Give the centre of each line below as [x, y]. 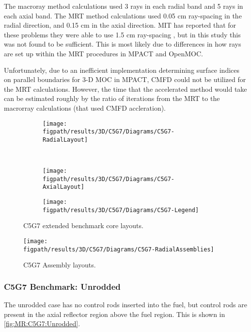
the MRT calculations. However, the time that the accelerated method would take [125, 89]
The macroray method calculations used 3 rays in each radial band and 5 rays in [124, 6]
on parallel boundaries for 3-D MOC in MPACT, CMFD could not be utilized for [125, 79]
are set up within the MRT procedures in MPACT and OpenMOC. [103, 53]
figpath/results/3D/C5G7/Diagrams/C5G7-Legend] [121, 210]
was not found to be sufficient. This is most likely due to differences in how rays [123, 44]
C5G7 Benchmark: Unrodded [62, 286]
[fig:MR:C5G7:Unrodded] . [42, 324]
